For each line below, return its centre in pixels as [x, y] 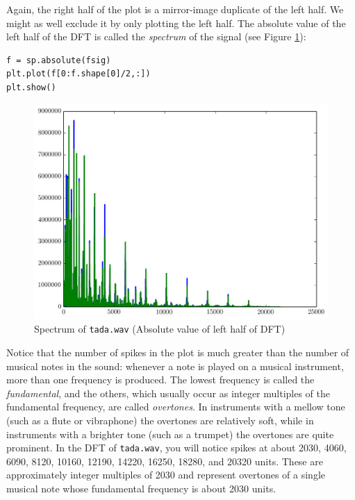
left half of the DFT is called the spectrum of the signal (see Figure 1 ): [156, 36]
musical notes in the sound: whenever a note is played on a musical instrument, [175, 366]
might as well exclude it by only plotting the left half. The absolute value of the [176, 23]
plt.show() [31, 87]
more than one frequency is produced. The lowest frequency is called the [160, 380]
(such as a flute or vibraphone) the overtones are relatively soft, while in [160, 420]
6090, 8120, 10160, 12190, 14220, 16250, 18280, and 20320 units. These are [165, 461]
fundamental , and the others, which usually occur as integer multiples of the [168, 393]
